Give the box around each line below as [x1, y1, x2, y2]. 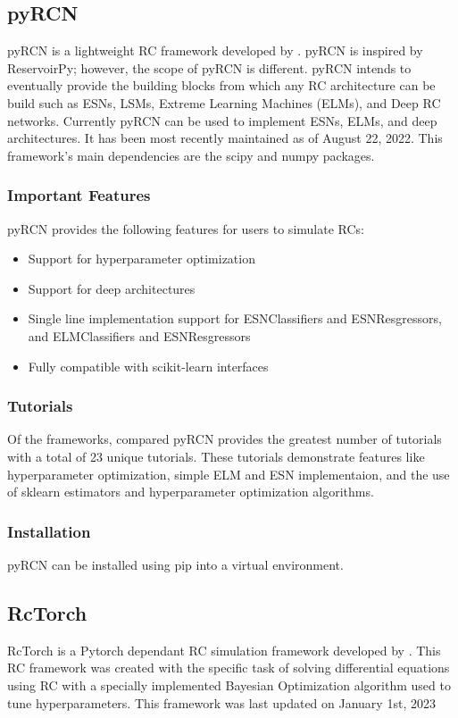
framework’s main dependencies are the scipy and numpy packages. [7, 146, 375, 164]
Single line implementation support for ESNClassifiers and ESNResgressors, [28, 309, 442, 328]
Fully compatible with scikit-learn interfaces [28, 356, 269, 375]
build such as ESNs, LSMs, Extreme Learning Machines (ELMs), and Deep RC [7, 93, 441, 112]
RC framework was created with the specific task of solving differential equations [7, 658, 450, 677]
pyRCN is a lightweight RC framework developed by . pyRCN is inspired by [7, 41, 423, 60]
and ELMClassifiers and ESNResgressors [28, 326, 251, 345]
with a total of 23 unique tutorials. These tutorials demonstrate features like [7, 447, 425, 465]
